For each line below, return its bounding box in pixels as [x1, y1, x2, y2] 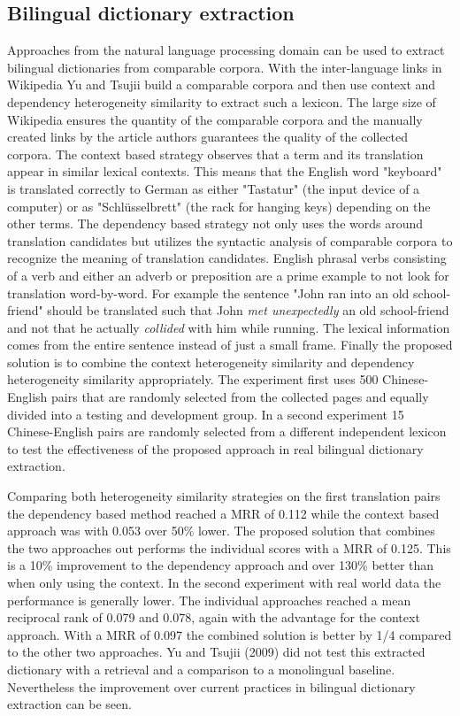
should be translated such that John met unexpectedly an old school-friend [47, 301, 449, 320]
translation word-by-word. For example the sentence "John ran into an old [7, 283, 410, 302]
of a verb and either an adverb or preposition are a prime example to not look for [7, 266, 449, 284]
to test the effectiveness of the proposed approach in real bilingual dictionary [7, 439, 424, 458]
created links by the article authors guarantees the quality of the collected [7, 127, 409, 146]
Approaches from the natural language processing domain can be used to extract [7, 41, 445, 59]
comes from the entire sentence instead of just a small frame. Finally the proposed [7, 335, 453, 354]
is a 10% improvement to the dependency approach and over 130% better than [7, 556, 434, 574]
